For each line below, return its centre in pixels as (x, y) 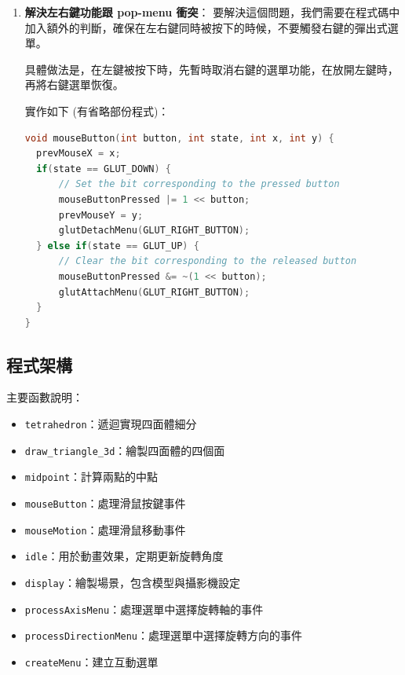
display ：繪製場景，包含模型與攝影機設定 (132, 583)
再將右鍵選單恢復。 (74, 84)
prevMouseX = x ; (78, 154)
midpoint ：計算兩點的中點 (91, 477)
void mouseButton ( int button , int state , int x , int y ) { (179, 138)
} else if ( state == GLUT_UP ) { (118, 246)
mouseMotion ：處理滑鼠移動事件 (105, 529)
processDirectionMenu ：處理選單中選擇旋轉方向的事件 (163, 635)
